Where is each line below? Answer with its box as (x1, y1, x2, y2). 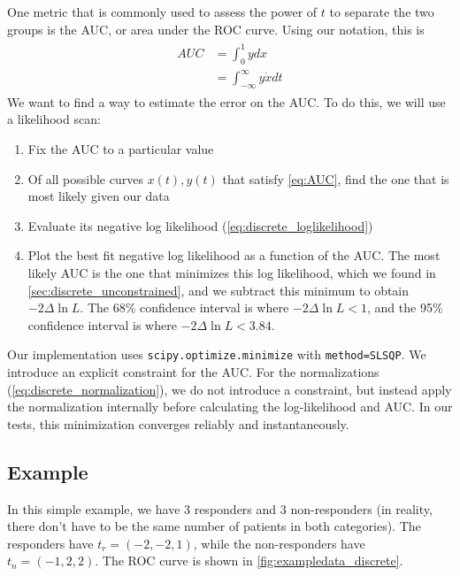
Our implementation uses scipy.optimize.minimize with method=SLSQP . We (7, 345, 426, 364)
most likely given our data (27, 187, 170, 205)
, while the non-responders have (193, 534, 365, 552)
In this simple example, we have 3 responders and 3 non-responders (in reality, (7, 499, 433, 518)
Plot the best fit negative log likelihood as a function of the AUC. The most (27, 246, 441, 265)
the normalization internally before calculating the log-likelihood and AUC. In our (7, 397, 453, 416)
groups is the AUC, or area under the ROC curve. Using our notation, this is (7, 19, 425, 38)
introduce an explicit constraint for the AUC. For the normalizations (7, 363, 379, 381)
